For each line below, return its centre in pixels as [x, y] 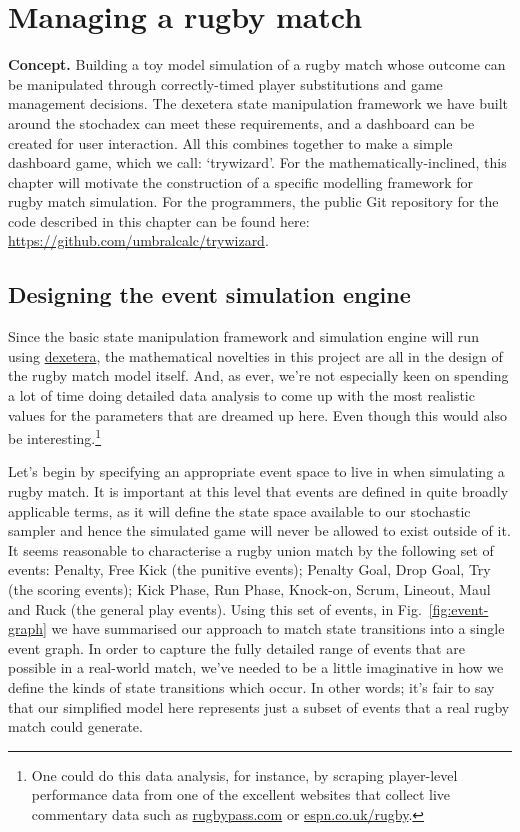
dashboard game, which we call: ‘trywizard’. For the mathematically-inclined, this [257, 162]
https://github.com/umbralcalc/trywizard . [138, 240]
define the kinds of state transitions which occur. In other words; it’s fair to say [251, 687]
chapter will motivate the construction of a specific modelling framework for [241, 181]
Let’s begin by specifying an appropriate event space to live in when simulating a [256, 471]
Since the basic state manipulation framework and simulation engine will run [243, 336]
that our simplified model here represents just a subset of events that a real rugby [259, 706]
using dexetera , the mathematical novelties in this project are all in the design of [255, 355]
